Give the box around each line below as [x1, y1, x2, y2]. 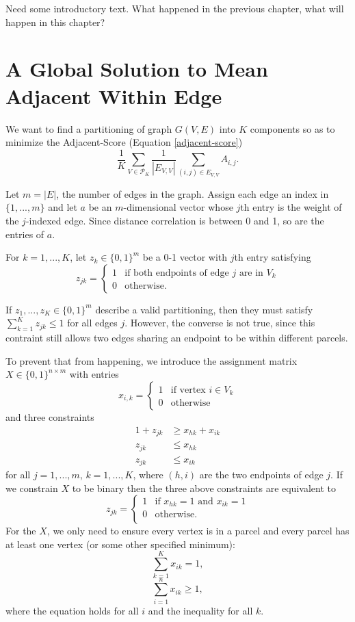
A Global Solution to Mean [5, 55, 268, 83]
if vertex [170, 385, 206, 395]
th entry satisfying [234, 250, 311, 264]
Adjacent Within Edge [5, 81, 222, 109]
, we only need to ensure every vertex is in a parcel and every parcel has [47, 523, 350, 538]
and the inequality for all [148, 603, 253, 617]
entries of [5, 226, 44, 241]
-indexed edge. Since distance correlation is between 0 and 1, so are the [25, 213, 324, 228]
